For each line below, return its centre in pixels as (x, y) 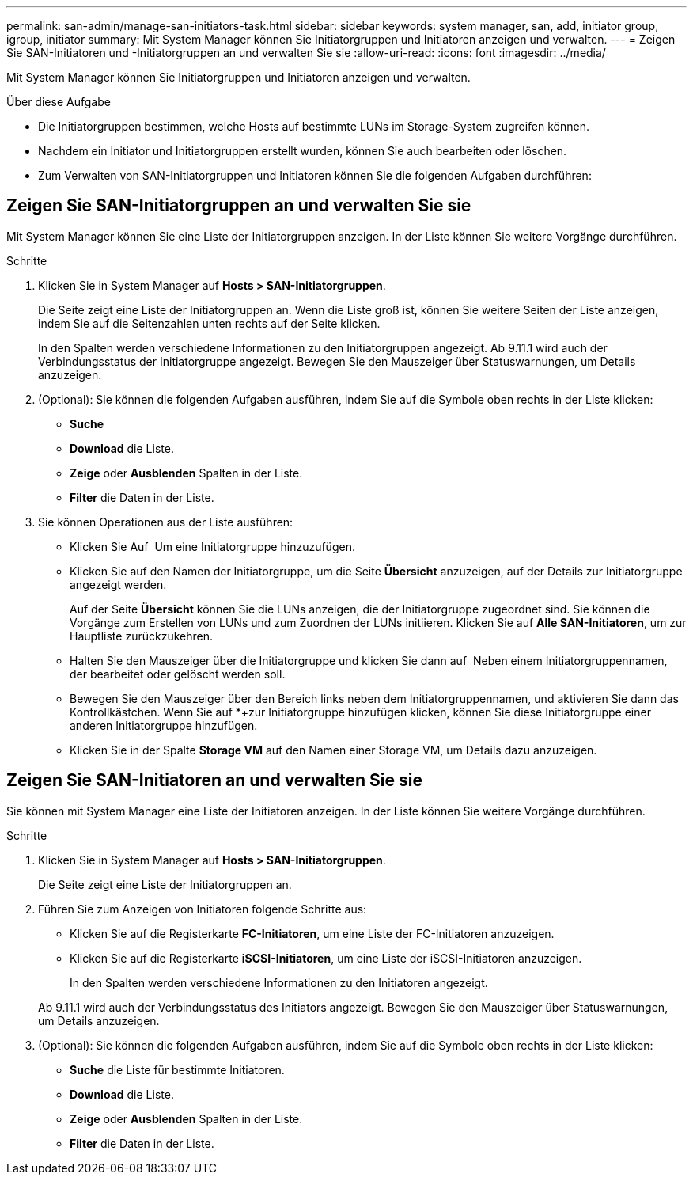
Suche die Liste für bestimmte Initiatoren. (177, 1069)
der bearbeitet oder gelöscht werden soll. (178, 674)
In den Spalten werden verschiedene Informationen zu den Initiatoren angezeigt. (279, 982)
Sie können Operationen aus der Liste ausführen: (166, 522)
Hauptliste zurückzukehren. (141, 636)
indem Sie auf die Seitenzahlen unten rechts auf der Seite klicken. (209, 323)
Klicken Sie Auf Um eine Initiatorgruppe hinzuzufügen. (212, 546)
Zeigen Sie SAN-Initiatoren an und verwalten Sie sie (214, 780)
